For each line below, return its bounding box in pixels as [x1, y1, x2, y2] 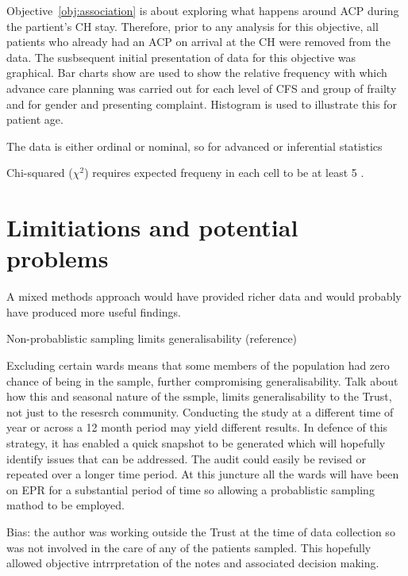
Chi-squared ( [6, 164, 73, 181]
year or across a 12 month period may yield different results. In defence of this [6, 419, 388, 436]
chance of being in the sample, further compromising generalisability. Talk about [6, 372, 398, 389]
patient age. [6, 111, 64, 128]
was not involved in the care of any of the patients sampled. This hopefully [6, 539, 371, 555]
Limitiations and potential [6, 211, 298, 244]
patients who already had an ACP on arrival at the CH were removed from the [6, 33, 391, 50]
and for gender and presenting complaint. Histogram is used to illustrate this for [6, 95, 397, 112]
